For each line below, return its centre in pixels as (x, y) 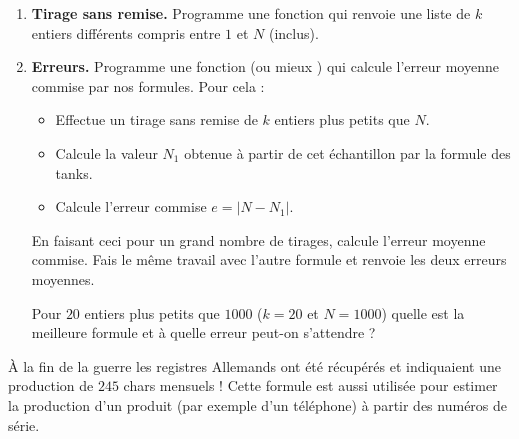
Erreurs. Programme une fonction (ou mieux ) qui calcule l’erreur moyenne (265, 66)
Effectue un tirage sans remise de (156, 119)
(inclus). (293, 32)
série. (24, 424)
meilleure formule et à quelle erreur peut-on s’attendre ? (203, 332)
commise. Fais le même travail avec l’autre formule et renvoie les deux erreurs (269, 259)
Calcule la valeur (106, 152)
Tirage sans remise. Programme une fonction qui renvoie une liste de (251, 13)
